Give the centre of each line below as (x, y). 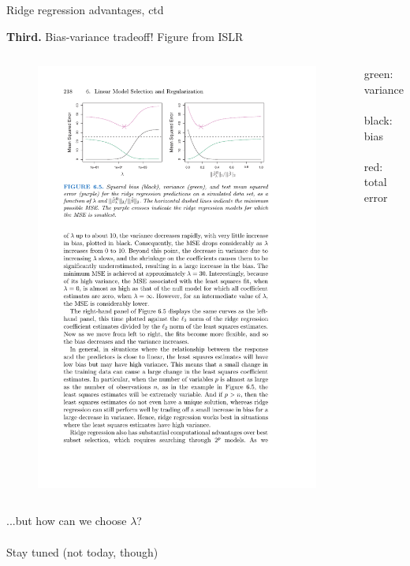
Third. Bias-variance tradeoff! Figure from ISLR (125, 36)
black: (378, 119)
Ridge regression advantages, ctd (85, 9)
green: (378, 74)
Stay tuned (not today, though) (82, 551)
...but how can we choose (67, 521)
